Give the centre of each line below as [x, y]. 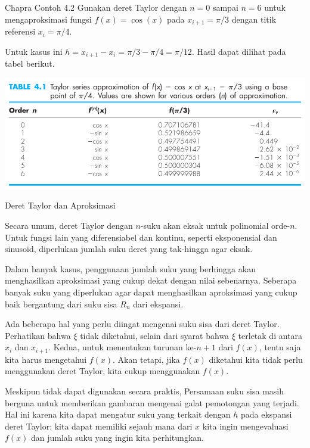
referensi [20, 31]
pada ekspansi [266, 414]
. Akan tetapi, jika [146, 359]
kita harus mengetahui [46, 359]
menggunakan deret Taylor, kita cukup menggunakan [103, 371]
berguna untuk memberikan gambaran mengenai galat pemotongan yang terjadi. [152, 402]
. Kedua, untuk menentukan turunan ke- [123, 347]
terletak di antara [270, 335]
